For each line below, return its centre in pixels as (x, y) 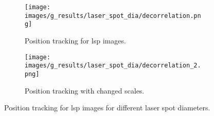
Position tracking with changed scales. (85, 90)
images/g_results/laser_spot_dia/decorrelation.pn (113, 16)
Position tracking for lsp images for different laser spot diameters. (107, 108)
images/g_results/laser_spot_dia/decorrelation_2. (113, 66)
